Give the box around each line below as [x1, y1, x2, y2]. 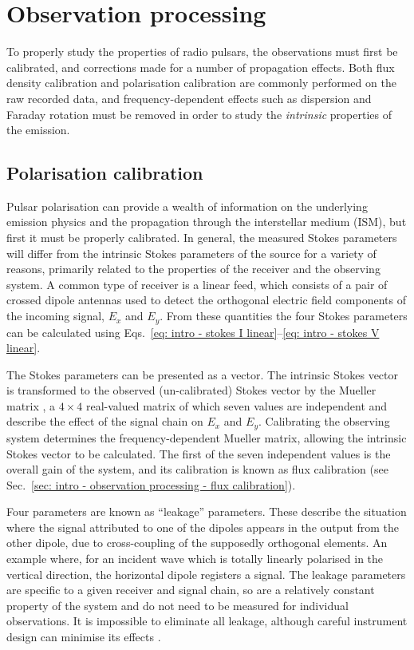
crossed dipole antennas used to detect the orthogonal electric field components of [6, 291, 406, 308]
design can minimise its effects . [6, 628, 161, 645]
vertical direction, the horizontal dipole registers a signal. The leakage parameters [6, 565, 406, 582]
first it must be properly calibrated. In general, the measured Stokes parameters [6, 229, 397, 246]
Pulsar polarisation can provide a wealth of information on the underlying [6, 197, 368, 214]
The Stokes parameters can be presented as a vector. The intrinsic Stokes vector [6, 366, 399, 382]
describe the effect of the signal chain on [6, 413, 203, 430]
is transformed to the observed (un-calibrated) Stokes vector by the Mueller [6, 382, 377, 398]
